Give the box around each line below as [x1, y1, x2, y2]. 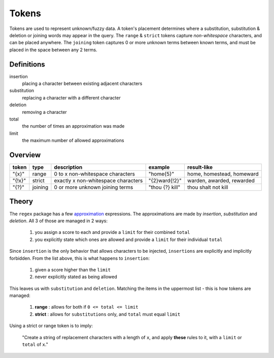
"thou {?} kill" [148, 184, 181, 191]
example [148, 164, 170, 171]
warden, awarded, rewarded [187, 177, 255, 184]
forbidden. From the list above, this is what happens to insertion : [9, 255, 150, 261]
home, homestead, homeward [187, 170, 259, 177]
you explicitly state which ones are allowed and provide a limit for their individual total [35, 236, 223, 243]
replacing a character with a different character [22, 95, 121, 101]
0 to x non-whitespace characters [54, 170, 135, 177]
